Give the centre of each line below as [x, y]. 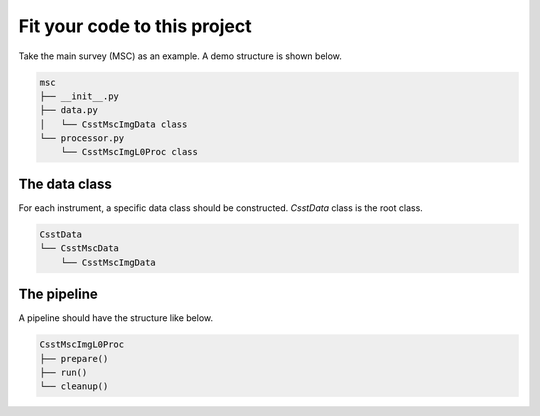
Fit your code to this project [135, 26]
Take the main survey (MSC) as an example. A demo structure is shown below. [180, 56]
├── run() [63, 373]
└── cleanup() [74, 386]
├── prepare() [74, 358]
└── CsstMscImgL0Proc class [129, 152]
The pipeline [58, 294]
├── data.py [69, 110]
